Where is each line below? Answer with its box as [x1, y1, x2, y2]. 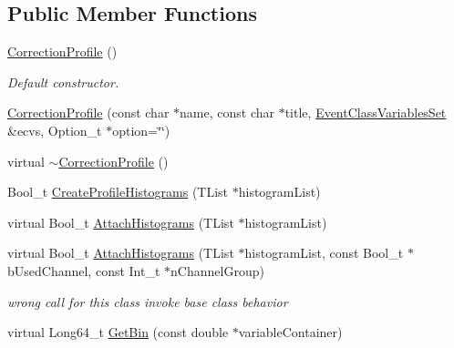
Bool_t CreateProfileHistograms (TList [7, 182, 229, 201]
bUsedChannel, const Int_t [7, 261, 160, 280]
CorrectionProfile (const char [7, 103, 170, 122]
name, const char [180, 103, 274, 122]
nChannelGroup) [170, 261, 264, 280]
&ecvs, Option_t [7, 120, 102, 139]
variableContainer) [238, 322, 343, 342]
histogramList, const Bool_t [244, 243, 404, 262]
